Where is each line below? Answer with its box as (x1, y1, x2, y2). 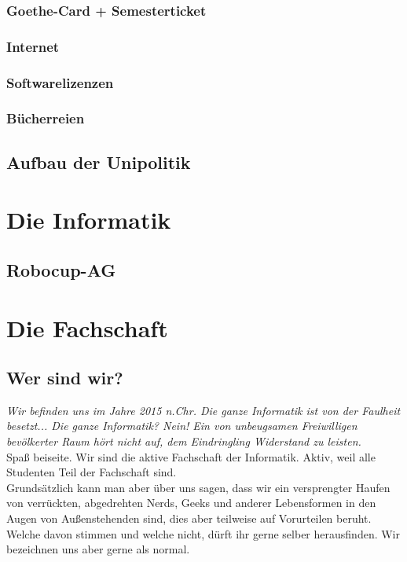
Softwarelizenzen (6, 72, 114, 92)
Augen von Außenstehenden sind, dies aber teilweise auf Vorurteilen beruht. (6, 510, 372, 527)
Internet (6, 36, 60, 56)
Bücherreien (6, 108, 85, 128)
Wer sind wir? (6, 365, 123, 390)
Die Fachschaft (6, 311, 168, 343)
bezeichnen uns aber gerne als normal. (6, 541, 190, 557)
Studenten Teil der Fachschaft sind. (6, 464, 177, 480)
